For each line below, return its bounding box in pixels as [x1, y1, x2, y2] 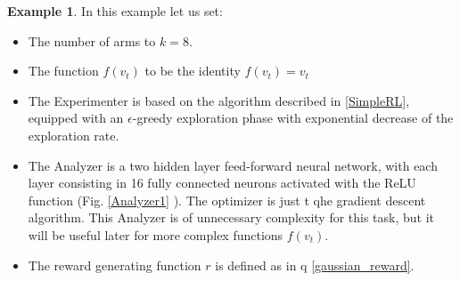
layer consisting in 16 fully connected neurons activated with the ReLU [28, 173, 416, 192]
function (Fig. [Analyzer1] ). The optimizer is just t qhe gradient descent [28, 190, 426, 209]
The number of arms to [28, 31, 156, 50]
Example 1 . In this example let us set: [7, 2, 223, 20]
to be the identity [144, 61, 241, 80]
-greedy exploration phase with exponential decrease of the [132, 108, 454, 127]
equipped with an [28, 108, 124, 127]
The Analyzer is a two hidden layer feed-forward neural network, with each [28, 156, 438, 174]
